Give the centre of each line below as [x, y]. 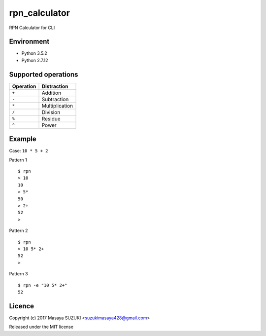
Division [51, 112]
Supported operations [44, 74]
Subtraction [55, 99]
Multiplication [57, 106]
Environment [29, 42]
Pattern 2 [18, 231]
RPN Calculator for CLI [32, 28]
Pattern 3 [18, 274]
